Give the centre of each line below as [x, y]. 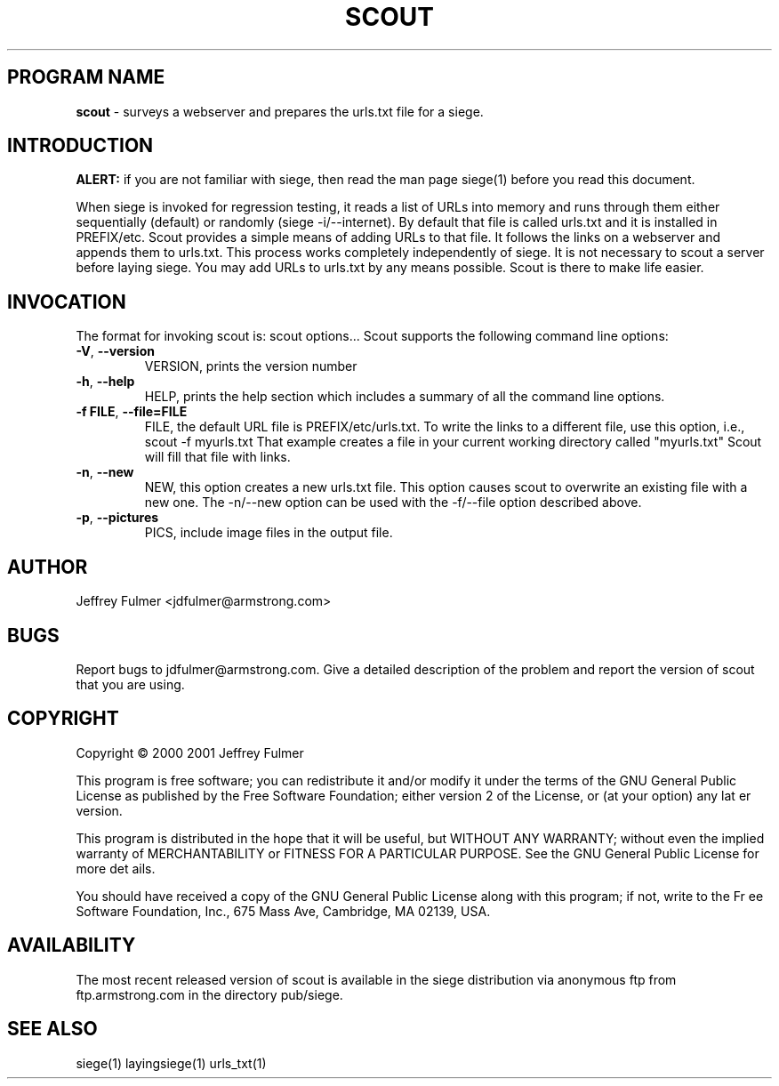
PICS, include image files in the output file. [269, 533]
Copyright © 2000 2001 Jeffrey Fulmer [190, 752]
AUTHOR [48, 567]
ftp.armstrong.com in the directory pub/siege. [209, 994]
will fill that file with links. [217, 457]
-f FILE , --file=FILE [132, 412]
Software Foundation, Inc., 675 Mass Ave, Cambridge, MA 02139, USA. [283, 911]
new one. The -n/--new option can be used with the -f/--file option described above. [393, 503]
